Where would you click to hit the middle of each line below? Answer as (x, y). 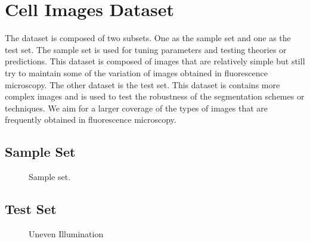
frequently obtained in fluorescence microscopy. (91, 120)
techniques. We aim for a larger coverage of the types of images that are (136, 108)
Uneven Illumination (66, 233)
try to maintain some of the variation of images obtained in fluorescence (136, 72)
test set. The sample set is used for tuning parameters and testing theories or (146, 49)
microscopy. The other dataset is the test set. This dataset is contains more (142, 84)
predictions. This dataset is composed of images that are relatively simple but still (155, 61)
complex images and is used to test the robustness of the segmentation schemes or (155, 96)
